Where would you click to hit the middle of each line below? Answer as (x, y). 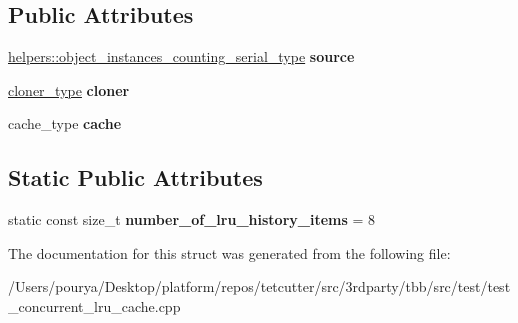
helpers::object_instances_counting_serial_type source (181, 56)
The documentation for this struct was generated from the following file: (229, 252)
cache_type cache (65, 123)
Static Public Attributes (135, 177)
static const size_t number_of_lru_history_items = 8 (192, 219)
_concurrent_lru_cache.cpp (94, 305)
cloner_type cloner (69, 89)
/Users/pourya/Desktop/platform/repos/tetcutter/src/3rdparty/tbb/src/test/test (259, 286)
